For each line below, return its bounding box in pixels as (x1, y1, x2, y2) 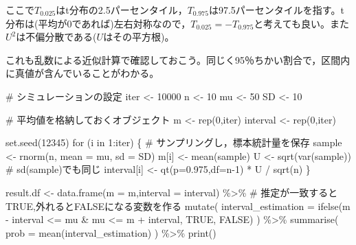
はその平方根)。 (103, 30, 175, 44)
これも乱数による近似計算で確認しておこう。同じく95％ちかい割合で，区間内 (5, 52, 351, 67)
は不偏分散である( (16, 30, 97, 44)
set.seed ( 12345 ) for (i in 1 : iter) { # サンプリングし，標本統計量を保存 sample (5, 135, 342, 150)
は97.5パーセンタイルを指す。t (208, 3, 344, 16)
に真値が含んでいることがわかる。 (5, 66, 159, 80)
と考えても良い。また (254, 16, 349, 30)
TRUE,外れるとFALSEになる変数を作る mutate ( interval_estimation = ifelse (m (5, 198, 351, 213)
